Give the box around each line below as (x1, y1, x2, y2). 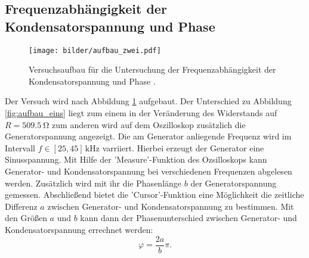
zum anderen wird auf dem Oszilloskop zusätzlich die (52, 118, 246, 130)
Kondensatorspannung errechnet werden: (5, 223, 153, 235)
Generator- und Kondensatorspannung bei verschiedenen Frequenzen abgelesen (5, 165, 292, 177)
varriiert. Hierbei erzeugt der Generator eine (102, 141, 264, 154)
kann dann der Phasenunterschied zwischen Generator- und (80, 212, 297, 224)
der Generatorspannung (190, 176, 277, 189)
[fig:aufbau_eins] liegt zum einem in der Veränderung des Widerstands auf (5, 107, 277, 119)
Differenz (5, 200, 38, 212)
